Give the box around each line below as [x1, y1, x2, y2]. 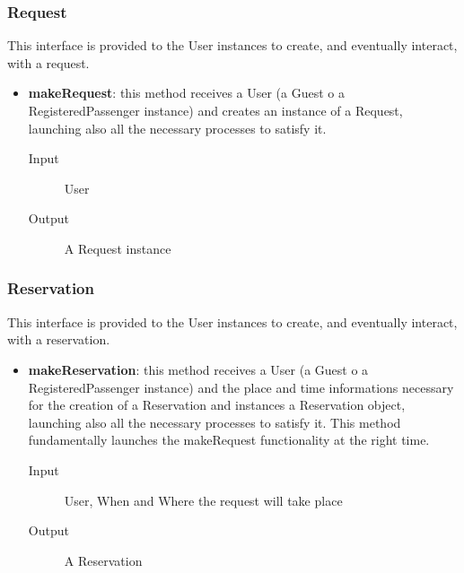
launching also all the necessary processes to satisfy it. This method [28, 412, 401, 431]
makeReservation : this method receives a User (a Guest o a [28, 360, 369, 378]
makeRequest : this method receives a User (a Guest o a [28, 83, 346, 102]
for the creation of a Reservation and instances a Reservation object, [28, 395, 406, 414]
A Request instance [64, 239, 171, 257]
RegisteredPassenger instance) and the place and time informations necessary [28, 378, 454, 396]
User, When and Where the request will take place [64, 491, 343, 509]
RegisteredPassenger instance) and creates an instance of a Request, [28, 101, 403, 119]
